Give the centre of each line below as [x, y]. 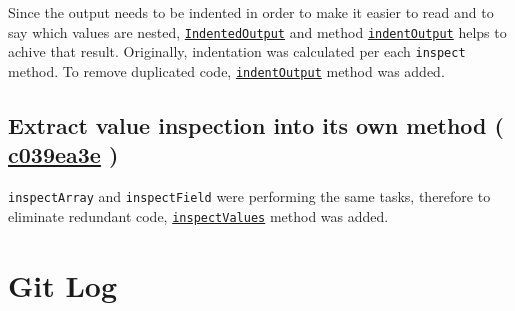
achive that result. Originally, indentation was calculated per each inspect [237, 51]
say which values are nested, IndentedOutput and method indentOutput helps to [257, 31]
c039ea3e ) [63, 154]
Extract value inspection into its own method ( [256, 124]
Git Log [63, 284]
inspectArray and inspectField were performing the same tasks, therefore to [249, 196]
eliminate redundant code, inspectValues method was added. [198, 215]
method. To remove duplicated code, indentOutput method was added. [226, 70]
